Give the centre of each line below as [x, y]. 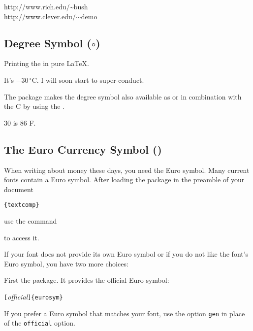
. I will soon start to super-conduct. [90, 80]
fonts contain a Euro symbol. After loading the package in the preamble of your [124, 180]
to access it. [22, 237]
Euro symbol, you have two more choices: [66, 263]
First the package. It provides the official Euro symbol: [87, 280]
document [19, 189]
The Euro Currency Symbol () [83, 149]
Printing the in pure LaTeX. [47, 63]
